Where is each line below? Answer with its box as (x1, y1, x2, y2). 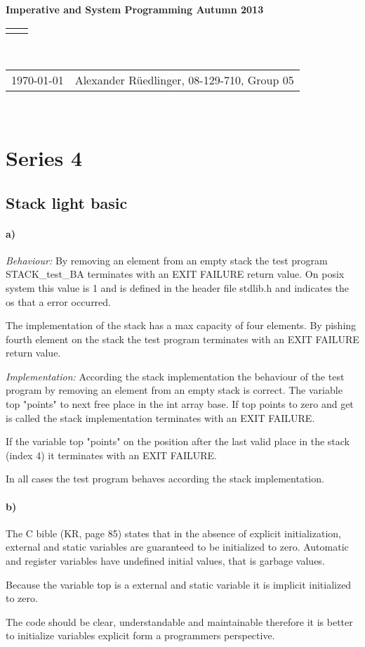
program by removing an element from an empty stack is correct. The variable (6, 383, 343, 397)
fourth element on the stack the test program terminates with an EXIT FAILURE (6, 331, 359, 346)
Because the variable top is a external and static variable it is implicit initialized (6, 577, 352, 591)
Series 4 (6, 143, 83, 172)
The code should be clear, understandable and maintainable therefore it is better (6, 614, 353, 629)
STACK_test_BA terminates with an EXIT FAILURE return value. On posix (6, 267, 345, 281)
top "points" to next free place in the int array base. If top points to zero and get (6, 397, 354, 411)
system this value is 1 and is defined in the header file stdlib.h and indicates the (6, 280, 350, 295)
